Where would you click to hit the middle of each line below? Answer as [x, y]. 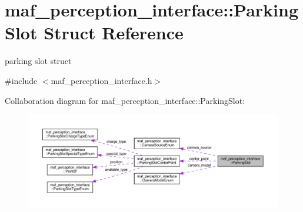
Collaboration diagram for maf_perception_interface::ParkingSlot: [125, 100]
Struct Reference [114, 33]
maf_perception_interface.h [101, 80]
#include [21, 80]
